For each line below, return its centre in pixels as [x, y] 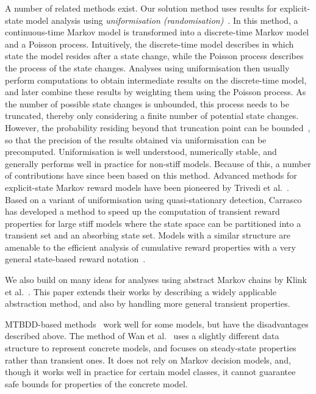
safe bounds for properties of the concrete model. [96, 383]
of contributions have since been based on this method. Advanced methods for [151, 175]
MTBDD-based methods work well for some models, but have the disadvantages [157, 324]
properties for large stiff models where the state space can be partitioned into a [153, 223]
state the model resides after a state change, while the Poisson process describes [154, 56]
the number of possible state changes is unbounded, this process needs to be [147, 103]
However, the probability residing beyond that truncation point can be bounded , [158, 127]
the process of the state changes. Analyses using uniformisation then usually [147, 67]
